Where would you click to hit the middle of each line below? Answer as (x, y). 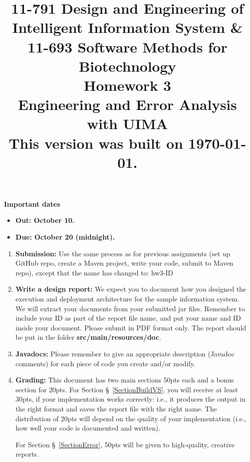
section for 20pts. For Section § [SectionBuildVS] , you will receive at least (127, 389)
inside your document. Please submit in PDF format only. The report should (131, 327)
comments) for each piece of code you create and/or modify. (105, 363)
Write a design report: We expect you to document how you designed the (131, 289)
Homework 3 (127, 85)
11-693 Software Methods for (127, 46)
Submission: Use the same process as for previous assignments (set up (123, 253)
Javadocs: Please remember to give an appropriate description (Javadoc (125, 353)
